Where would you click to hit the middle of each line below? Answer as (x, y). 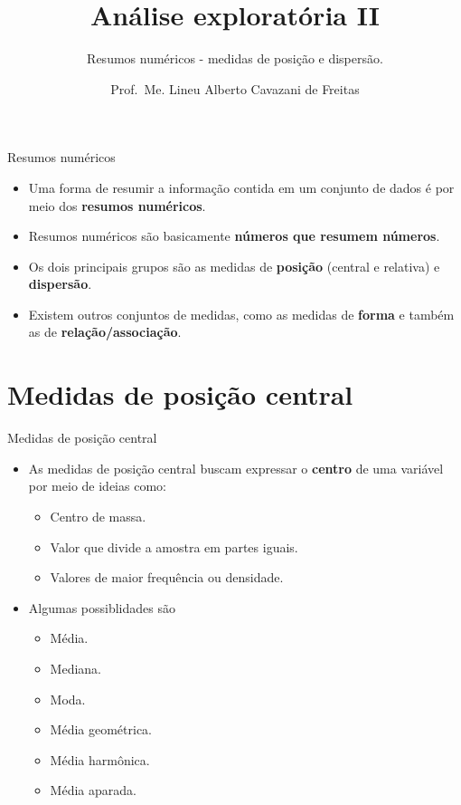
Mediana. (75, 668)
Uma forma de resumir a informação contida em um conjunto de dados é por (241, 187)
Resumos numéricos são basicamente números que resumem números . (234, 236)
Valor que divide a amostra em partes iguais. (174, 546)
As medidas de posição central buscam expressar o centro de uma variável (236, 468)
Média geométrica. (101, 729)
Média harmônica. (100, 759)
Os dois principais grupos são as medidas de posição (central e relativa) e (234, 266)
